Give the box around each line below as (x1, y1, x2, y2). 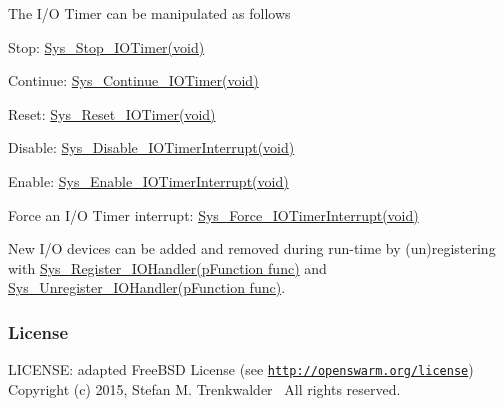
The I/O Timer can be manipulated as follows (8, 3, 291, 23)
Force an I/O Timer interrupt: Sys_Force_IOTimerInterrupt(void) (8, 204, 419, 225)
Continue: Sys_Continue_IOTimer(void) (8, 70, 259, 91)
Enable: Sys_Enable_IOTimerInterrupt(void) (8, 170, 289, 191)
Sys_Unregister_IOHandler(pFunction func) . (8, 277, 286, 298)
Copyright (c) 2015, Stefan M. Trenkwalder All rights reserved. (8, 378, 401, 399)
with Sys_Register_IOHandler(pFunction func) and (8, 257, 327, 278)
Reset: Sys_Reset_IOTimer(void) (8, 103, 216, 124)
